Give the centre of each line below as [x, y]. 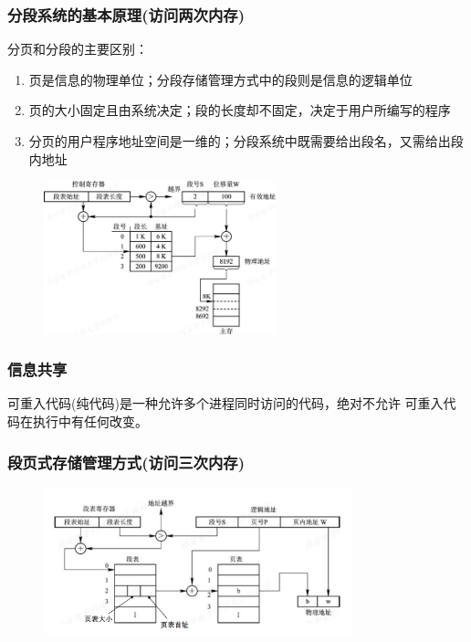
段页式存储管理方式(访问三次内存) [126, 462]
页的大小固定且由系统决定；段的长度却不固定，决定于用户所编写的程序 [240, 110]
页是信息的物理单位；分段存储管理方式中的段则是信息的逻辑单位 [220, 79]
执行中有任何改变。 [90, 421]
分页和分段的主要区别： [78, 49]
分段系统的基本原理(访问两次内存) [126, 14]
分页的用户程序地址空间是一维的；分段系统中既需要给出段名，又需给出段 [246, 141]
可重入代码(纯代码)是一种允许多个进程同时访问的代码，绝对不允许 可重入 [225, 403]
